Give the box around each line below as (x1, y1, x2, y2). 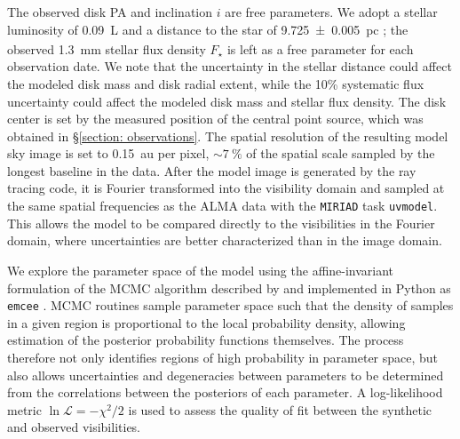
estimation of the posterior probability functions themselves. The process (7, 331, 404, 349)
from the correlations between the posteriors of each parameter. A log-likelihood (7, 383, 443, 402)
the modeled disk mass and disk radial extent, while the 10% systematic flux (7, 74, 424, 92)
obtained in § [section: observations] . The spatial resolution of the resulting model (7, 126, 448, 145)
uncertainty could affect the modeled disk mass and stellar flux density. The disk (7, 92, 447, 110)
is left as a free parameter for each (226, 39, 414, 58)
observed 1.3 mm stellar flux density (7, 39, 206, 58)
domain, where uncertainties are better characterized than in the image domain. (7, 231, 442, 250)
